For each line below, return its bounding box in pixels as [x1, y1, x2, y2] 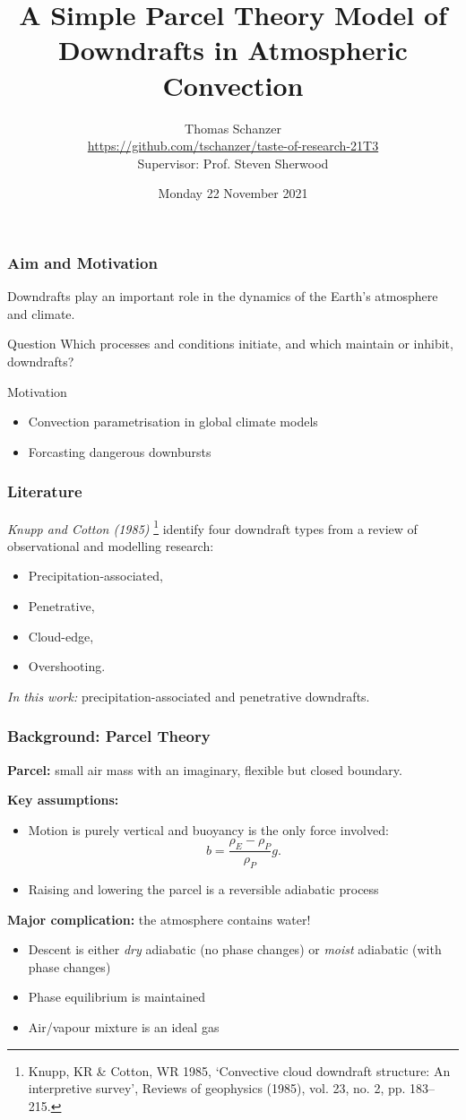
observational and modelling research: [7, 536, 214, 555]
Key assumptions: [7, 790, 119, 809]
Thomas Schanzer [185, 118, 281, 137]
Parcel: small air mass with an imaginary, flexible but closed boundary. [7, 760, 402, 779]
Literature [7, 480, 82, 503]
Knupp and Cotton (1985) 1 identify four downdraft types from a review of [7, 516, 418, 538]
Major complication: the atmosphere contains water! [7, 909, 311, 928]
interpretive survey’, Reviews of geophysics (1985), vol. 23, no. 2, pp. [28, 1079, 406, 1098]
